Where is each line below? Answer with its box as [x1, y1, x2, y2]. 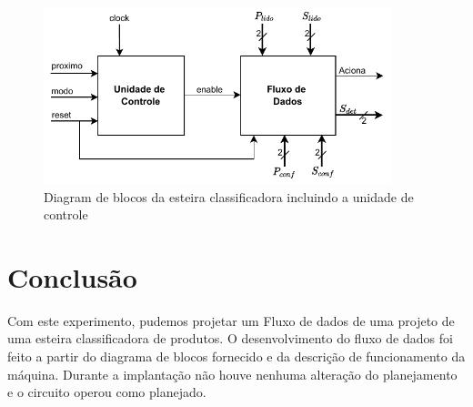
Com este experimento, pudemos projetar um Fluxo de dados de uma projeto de [7, 310, 455, 330]
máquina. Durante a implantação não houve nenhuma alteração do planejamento [7, 364, 458, 383]
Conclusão [7, 258, 137, 295]
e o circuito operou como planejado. [7, 382, 206, 402]
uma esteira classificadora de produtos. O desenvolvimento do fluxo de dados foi [7, 329, 453, 348]
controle [44, 205, 88, 224]
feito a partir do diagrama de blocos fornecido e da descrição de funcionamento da [7, 347, 466, 366]
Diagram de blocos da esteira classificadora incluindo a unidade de [44, 187, 414, 206]
